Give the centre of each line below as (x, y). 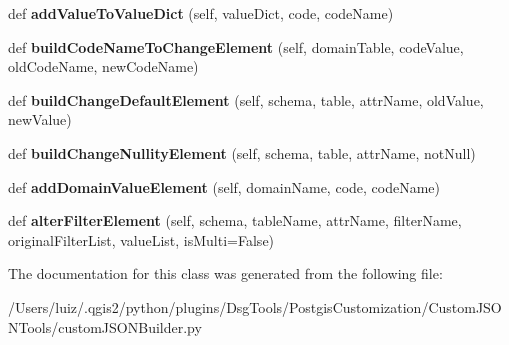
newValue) (40, 119)
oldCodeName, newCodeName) (103, 66)
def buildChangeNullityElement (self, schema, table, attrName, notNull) (242, 152)
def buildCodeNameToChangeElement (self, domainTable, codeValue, (236, 46)
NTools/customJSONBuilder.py (105, 326)
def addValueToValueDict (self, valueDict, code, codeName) (201, 13)
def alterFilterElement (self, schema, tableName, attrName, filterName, (235, 220)
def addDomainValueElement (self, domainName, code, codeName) (224, 186)
